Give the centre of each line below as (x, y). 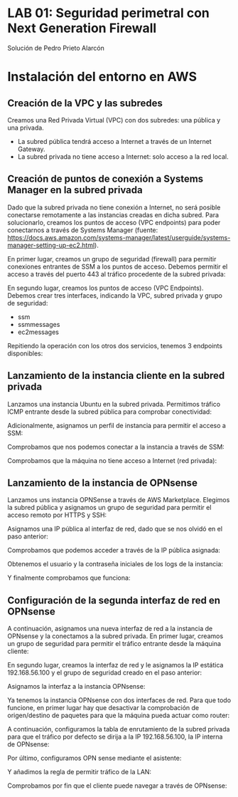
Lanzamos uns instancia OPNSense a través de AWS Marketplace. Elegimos (119, 500)
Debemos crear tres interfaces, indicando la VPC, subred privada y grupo (115, 295)
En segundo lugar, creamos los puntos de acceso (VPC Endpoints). (106, 288)
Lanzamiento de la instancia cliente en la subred (116, 376)
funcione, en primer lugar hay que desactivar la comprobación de (103, 708)
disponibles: (25, 353)
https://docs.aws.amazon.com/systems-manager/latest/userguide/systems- (119, 237)
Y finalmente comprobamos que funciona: (69, 578)
